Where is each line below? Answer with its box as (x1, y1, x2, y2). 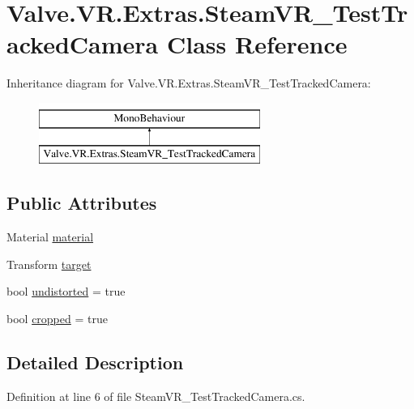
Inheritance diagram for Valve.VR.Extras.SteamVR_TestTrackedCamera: (6, 75, 371, 92)
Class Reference (166, 28, 348, 61)
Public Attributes (6, 190, 157, 215)
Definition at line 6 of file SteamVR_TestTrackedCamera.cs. (6, 387, 305, 404)
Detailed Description (6, 350, 184, 375)
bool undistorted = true (6, 283, 126, 300)
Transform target (6, 255, 92, 272)
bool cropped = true (6, 310, 108, 327)
